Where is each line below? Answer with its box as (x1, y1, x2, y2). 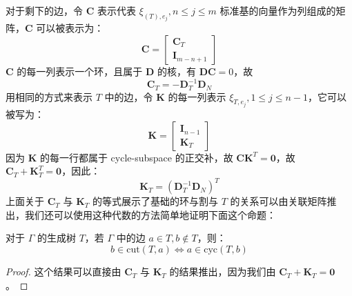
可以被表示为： (36, 21, 104, 35)
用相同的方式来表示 (6, 89, 92, 103)
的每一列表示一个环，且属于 (17, 64, 143, 79)
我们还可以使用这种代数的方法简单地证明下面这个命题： (24, 207, 276, 221)
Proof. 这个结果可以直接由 (6, 264, 121, 279)
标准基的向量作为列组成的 (219, 3, 336, 17)
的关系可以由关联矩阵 (230, 194, 327, 208)
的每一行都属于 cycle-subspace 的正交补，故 (39, 150, 233, 164)
